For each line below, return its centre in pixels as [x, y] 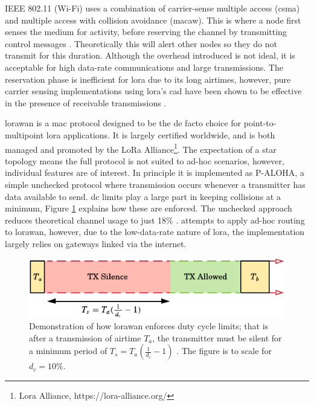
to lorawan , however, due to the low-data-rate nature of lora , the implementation [155, 232]
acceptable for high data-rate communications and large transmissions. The [144, 67]
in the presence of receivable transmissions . [86, 102]
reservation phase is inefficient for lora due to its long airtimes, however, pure [148, 79]
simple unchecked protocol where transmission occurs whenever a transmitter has [155, 184]
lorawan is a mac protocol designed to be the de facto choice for [123, 123]
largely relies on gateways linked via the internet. [96, 243]
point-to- [260, 123]
